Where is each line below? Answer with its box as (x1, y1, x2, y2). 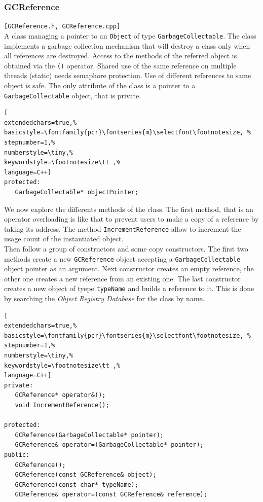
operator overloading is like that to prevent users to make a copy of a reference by (4, 213, 259, 224)
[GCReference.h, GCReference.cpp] (4, 23, 121, 30)
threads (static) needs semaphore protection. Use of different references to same (4, 70, 251, 81)
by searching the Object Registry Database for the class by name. (4, 293, 205, 304)
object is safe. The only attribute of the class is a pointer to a (4, 80, 196, 90)
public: (4, 451, 30, 458)
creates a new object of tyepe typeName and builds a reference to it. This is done (4, 283, 254, 294)
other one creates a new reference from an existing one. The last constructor (4, 273, 241, 283)
